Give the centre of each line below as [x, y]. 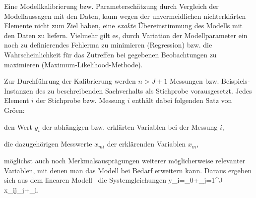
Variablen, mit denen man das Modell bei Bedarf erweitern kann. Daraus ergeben [128, 170]
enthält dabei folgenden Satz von [182, 100]
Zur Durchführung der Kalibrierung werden [70, 81]
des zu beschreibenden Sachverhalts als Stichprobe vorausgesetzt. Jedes [144, 90]
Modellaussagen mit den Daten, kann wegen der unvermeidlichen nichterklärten [125, 16]
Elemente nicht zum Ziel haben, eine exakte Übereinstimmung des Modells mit [124, 25]
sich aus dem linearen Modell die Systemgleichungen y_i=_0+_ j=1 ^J [113, 180]
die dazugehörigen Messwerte [48, 144]
